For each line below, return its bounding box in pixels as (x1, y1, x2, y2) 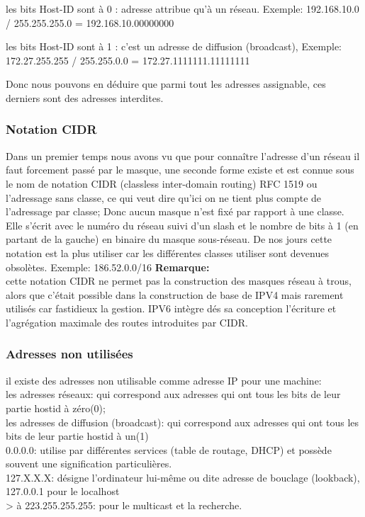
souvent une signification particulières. (6, 456, 172, 471)
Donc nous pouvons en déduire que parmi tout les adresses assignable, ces (6, 76, 326, 91)
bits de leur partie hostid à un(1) (6, 428, 149, 443)
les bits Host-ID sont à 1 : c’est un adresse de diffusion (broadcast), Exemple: (6, 39, 342, 54)
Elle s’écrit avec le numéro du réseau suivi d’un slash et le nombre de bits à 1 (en (6, 217, 359, 232)
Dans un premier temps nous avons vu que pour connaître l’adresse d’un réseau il (6, 148, 360, 163)
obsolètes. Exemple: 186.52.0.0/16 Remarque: (6, 259, 210, 274)
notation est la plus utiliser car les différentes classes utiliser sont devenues (6, 245, 329, 260)
